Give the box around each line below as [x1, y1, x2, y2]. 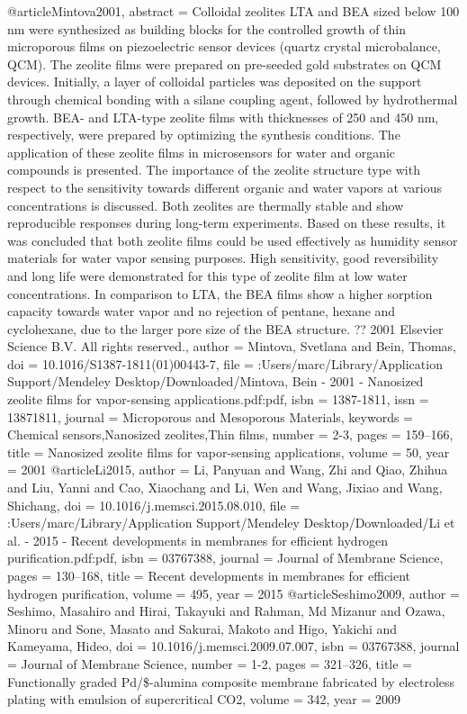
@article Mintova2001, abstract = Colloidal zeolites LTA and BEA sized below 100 [7, 2, 460, 20]
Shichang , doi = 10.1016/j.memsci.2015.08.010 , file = [7, 495, 301, 514]
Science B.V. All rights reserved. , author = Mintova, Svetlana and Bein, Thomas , [7, 337, 456, 356]
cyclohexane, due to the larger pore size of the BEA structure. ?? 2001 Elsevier [7, 319, 444, 338]
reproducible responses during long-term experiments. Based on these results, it [7, 213, 446, 232]
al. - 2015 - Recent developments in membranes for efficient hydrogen [7, 530, 389, 549]
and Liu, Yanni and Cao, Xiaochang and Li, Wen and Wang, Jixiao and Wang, [7, 478, 443, 497]
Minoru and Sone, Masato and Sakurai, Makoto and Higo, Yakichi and [7, 619, 398, 637]
